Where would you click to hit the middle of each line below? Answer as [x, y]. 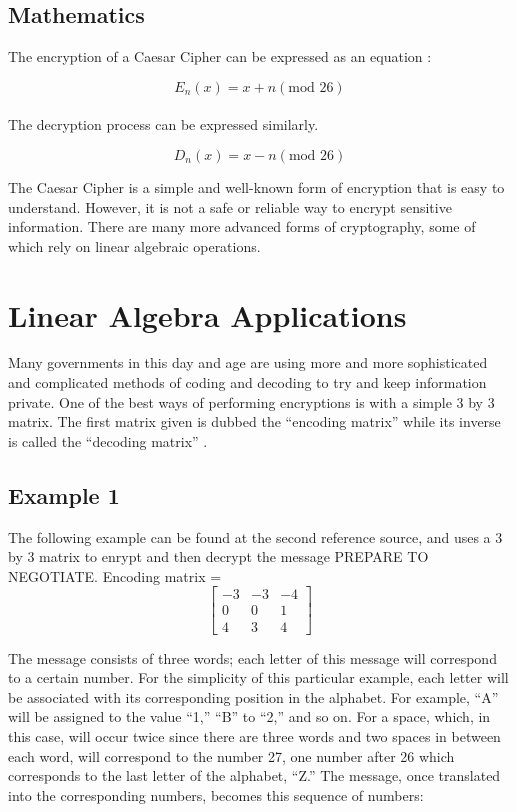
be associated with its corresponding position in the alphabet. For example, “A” [253, 696]
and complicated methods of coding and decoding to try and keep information [247, 382]
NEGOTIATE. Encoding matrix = [115, 575]
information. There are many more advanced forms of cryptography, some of [242, 226]
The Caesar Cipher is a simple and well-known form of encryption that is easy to [256, 186]
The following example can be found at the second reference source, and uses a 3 [255, 536]
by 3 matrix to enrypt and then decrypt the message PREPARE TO [218, 556]
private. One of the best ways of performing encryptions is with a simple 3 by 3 [251, 401]
